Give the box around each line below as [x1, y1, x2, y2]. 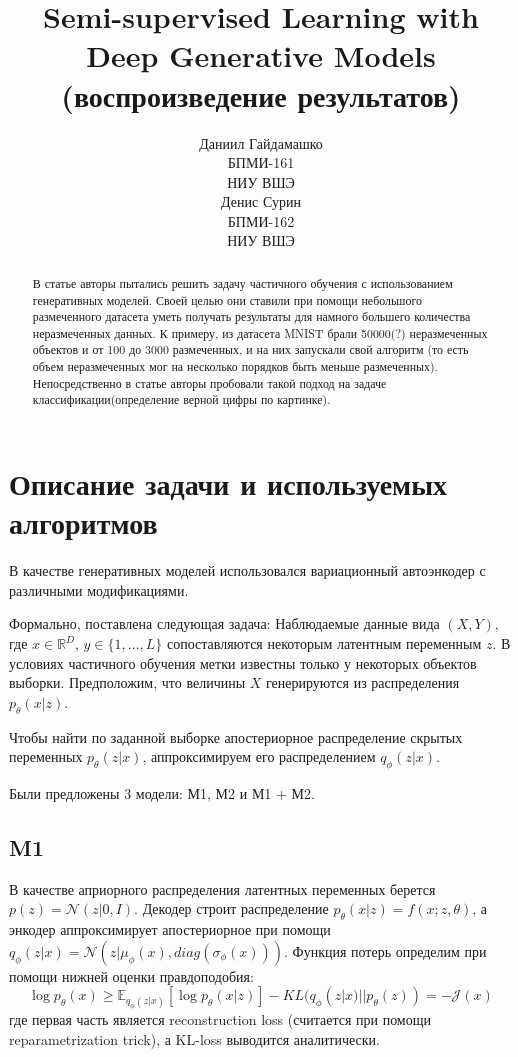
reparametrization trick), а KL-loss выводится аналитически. [9, 1029, 380, 1050]
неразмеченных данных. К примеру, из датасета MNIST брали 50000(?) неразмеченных [32, 324, 488, 341]
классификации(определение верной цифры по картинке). [32, 391, 331, 408]
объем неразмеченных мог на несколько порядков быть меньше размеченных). [32, 358, 438, 375]
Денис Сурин [221, 191, 301, 212]
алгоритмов [9, 502, 158, 543]
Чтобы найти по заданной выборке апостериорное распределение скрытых [9, 726, 463, 747]
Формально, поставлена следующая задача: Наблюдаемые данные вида [9, 613, 440, 634]
